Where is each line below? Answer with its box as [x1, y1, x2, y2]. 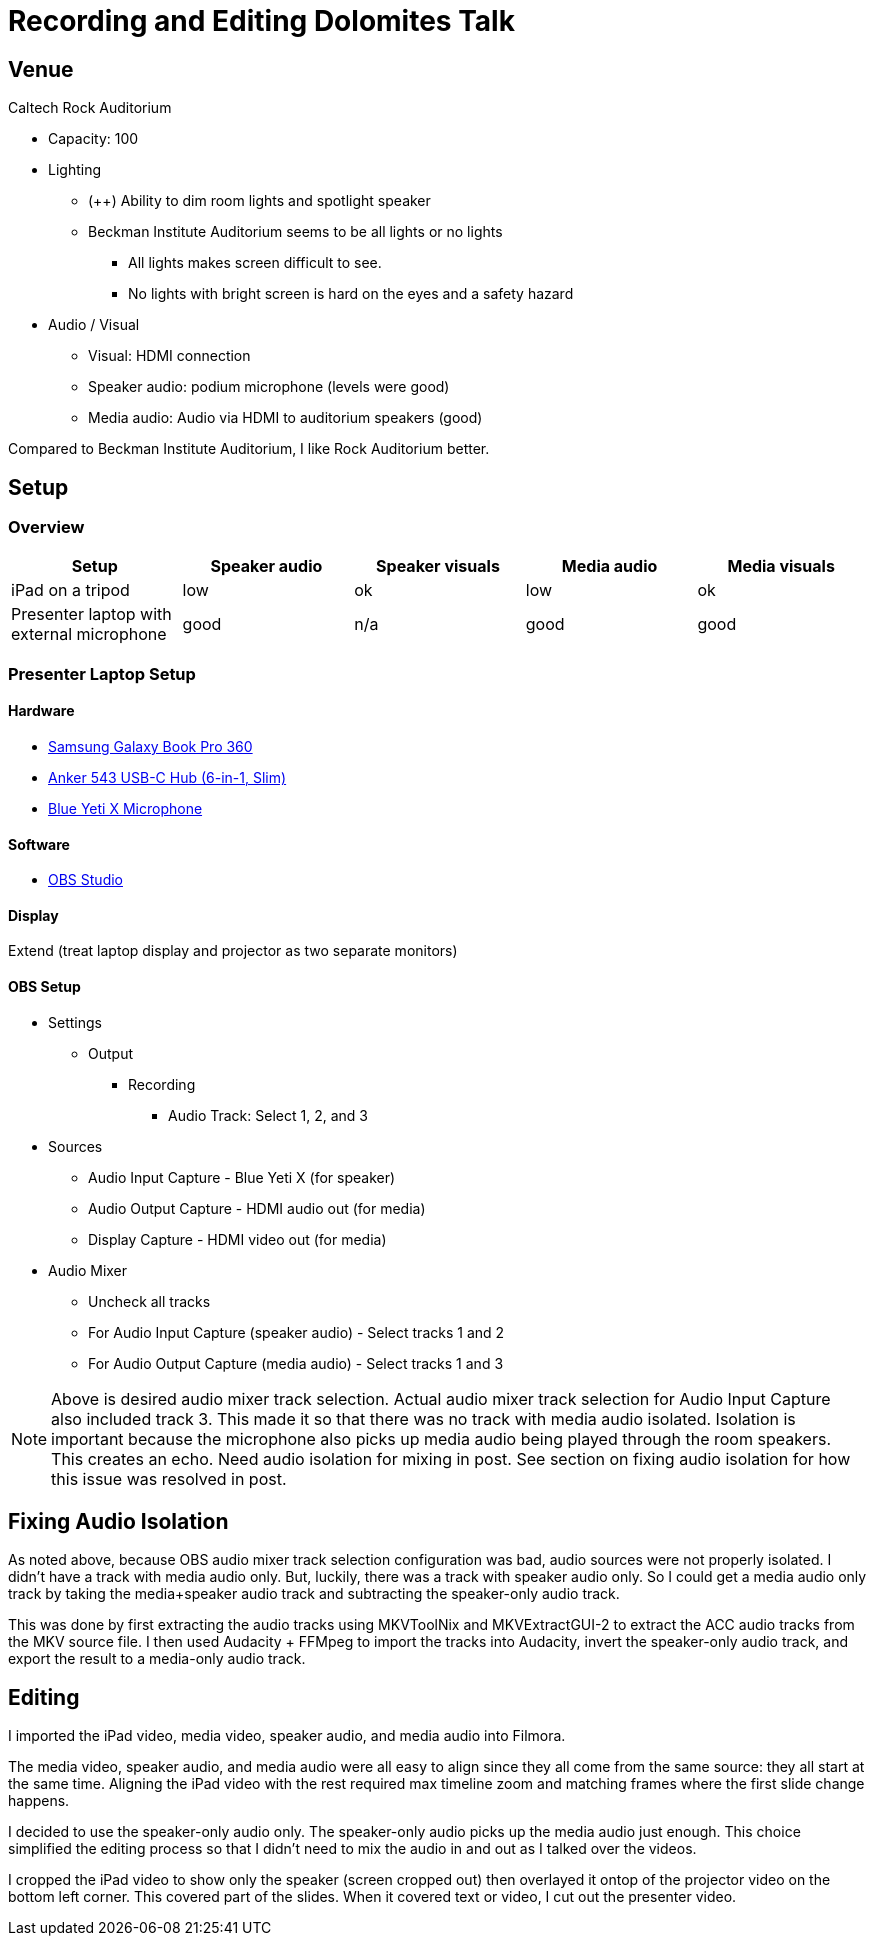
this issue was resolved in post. [51, 1468, 287, 1489]
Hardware [8, 702, 75, 720]
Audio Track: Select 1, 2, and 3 [168, 1106, 368, 1124]
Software [8, 835, 70, 853]
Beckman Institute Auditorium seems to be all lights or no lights [88, 223, 503, 241]
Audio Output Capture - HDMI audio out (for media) [88, 1199, 426, 1217]
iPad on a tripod [11, 580, 130, 601]
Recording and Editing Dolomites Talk [8, 4, 515, 38]
